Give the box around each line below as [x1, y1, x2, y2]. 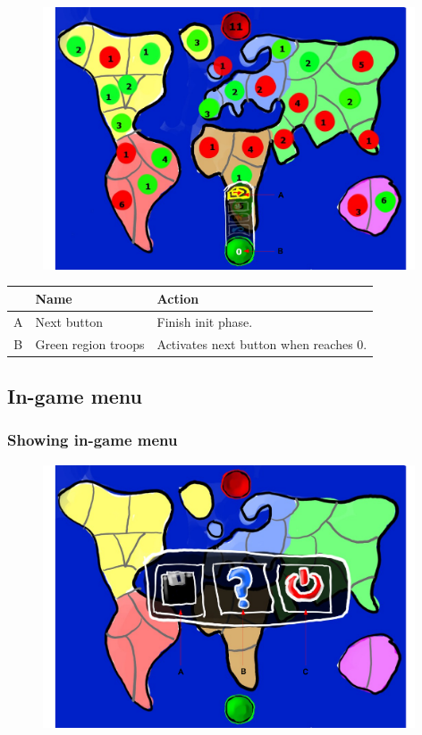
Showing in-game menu [7, 429, 178, 451]
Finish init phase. [156, 312, 253, 330]
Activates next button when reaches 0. [156, 334, 367, 353]
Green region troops [35, 334, 145, 353]
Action [156, 288, 199, 307]
